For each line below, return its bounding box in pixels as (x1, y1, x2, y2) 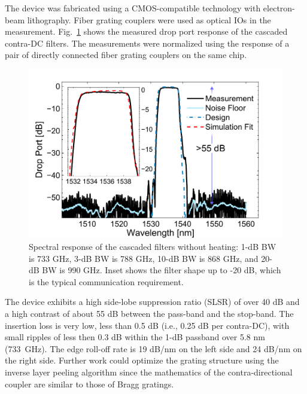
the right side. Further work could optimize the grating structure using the (5, 354, 279, 366)
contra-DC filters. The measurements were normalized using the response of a (5, 36, 290, 49)
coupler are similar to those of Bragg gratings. (5, 377, 174, 390)
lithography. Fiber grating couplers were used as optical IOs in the (27, 13, 271, 26)
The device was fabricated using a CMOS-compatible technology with (5, 2, 261, 14)
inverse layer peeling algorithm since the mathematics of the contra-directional (5, 366, 293, 378)
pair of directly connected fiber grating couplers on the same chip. (5, 48, 247, 61)
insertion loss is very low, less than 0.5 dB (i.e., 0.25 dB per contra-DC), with (5, 319, 290, 331)
